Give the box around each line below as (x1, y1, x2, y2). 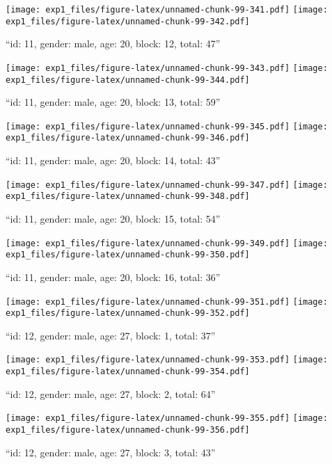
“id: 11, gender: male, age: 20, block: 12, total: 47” (6, 36, 221, 51)
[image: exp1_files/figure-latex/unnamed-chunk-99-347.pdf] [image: (6, 179, 328, 190)
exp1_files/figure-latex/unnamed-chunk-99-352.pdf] (6, 308, 250, 319)
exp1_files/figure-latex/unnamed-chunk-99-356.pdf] (6, 425, 250, 435)
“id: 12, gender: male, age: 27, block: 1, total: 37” (6, 328, 216, 342)
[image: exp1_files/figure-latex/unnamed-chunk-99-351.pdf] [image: (6, 296, 328, 307)
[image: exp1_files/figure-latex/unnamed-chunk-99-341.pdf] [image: (6, 5, 328, 15)
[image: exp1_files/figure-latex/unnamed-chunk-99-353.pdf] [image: (6, 355, 328, 365)
